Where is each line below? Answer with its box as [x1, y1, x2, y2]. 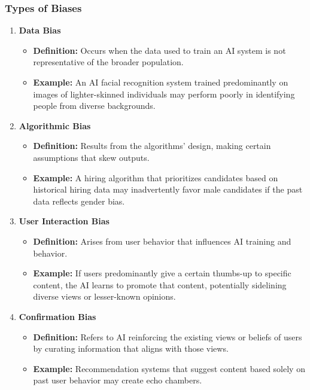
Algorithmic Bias [19, 119, 91, 132]
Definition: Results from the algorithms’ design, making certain [33, 139, 271, 152]
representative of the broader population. [33, 56, 184, 68]
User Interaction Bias [19, 215, 110, 227]
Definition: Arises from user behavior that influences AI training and [33, 234, 291, 247]
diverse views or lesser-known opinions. [33, 290, 176, 303]
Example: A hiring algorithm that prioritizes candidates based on [33, 171, 278, 184]
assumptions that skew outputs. [33, 151, 150, 163]
